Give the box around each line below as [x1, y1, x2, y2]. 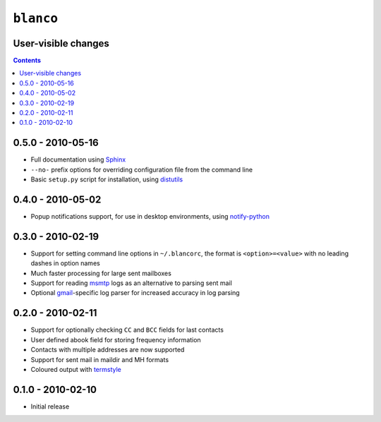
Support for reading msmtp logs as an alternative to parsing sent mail [30, 279, 232, 287]
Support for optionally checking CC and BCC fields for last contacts [30, 325, 224, 334]
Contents [13, 56, 42, 65]
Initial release [30, 402, 70, 411]
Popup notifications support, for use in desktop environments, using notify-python [30, 212, 270, 220]
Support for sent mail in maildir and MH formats [30, 355, 169, 363]
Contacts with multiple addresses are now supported [30, 346, 185, 354]
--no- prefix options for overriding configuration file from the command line [30, 165, 253, 174]
